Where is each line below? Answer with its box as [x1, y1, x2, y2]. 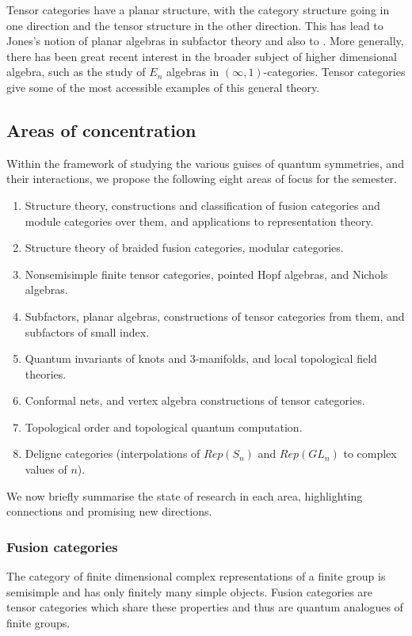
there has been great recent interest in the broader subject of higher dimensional [6, 48, 397, 64]
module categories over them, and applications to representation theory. [25, 212, 374, 229]
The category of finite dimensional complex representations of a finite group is [6, 568, 386, 585]
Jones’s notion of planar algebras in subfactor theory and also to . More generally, [6, 32, 404, 49]
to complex [343, 445, 397, 462]
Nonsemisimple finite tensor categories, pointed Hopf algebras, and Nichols [25, 265, 388, 282]
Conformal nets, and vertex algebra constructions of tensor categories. [25, 392, 365, 409]
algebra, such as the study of [6, 63, 146, 80]
